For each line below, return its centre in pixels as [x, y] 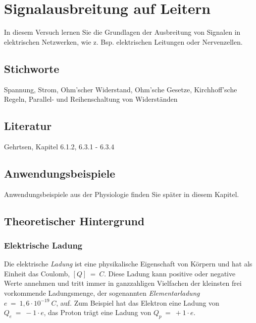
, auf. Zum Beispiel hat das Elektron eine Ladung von [138, 302]
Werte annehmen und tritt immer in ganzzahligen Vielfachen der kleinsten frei [123, 283]
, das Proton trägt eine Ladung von [98, 312]
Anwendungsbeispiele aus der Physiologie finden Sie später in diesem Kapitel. [122, 194]
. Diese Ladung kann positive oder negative [170, 273]
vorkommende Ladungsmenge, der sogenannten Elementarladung [102, 293]
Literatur [28, 126]
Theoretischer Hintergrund [74, 221]
